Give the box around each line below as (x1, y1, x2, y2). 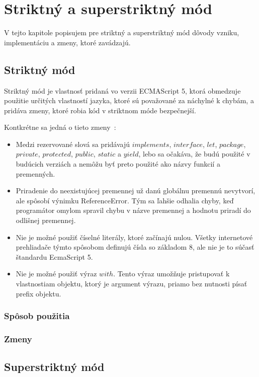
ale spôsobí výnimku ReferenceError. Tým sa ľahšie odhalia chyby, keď (16, 195, 234, 205)
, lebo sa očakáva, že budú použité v (138, 148, 250, 159)
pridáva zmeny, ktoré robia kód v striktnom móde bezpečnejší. (4, 105, 196, 115)
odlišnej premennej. (16, 215, 76, 225)
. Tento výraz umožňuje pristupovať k (113, 268, 230, 279)
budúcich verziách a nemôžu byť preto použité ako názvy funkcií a (16, 159, 220, 169)
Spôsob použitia (4, 310, 70, 322)
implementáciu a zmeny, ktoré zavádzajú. (4, 37, 131, 47)
